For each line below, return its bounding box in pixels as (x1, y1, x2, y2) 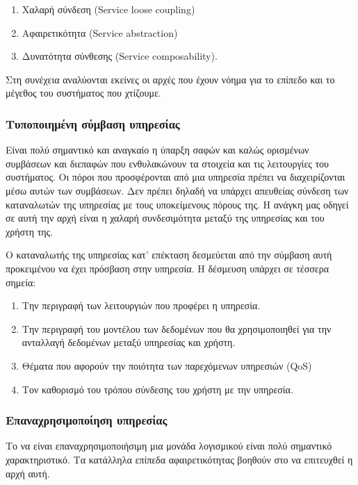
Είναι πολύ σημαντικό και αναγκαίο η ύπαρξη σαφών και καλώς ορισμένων (6, 142, 309, 157)
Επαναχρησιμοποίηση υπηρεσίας (6, 411, 168, 429)
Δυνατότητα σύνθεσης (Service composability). (22, 49, 218, 63)
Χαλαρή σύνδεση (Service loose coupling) (22, 2, 195, 16)
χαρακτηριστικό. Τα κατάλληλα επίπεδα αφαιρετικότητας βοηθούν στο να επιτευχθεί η (6, 452, 353, 466)
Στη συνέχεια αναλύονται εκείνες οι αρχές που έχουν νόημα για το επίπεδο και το (6, 72, 335, 86)
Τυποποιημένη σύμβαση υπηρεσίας (6, 115, 180, 132)
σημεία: (6, 274, 36, 289)
